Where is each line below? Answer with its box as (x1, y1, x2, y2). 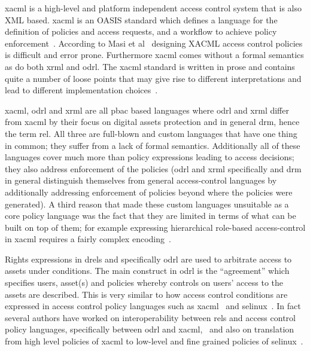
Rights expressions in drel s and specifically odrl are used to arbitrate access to (5, 252, 292, 265)
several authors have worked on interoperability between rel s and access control (5, 311, 296, 323)
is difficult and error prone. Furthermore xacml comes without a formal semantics (5, 48, 304, 61)
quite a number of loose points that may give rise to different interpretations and (5, 72, 302, 84)
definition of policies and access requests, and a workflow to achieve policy (5, 25, 277, 38)
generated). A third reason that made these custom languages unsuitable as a (5, 197, 289, 210)
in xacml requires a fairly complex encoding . (5, 233, 171, 245)
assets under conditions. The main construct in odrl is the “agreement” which (5, 264, 290, 277)
